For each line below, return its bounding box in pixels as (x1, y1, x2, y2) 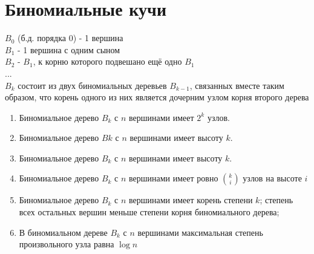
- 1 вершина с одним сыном (17, 43, 120, 56)
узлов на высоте (243, 172, 302, 184)
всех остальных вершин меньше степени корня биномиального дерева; (19, 206, 280, 218)
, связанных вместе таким (189, 79, 284, 91)
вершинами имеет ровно (129, 172, 218, 184)
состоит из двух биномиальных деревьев (18, 79, 167, 91)
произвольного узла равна (19, 238, 114, 250)
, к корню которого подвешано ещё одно (33, 55, 182, 68)
